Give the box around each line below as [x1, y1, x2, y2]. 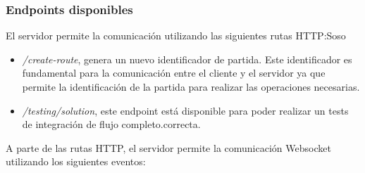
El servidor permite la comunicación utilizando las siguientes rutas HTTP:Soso [6, 28, 346, 43]
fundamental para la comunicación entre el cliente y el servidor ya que [22, 65, 326, 80]
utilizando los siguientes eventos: [6, 154, 146, 169]
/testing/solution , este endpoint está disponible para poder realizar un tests [22, 103, 349, 117]
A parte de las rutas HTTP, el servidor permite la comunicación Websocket [6, 140, 331, 155]
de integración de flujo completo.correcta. [22, 117, 201, 132]
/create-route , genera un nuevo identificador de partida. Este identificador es [22, 51, 352, 66]
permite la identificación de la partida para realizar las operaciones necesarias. [22, 79, 360, 94]
